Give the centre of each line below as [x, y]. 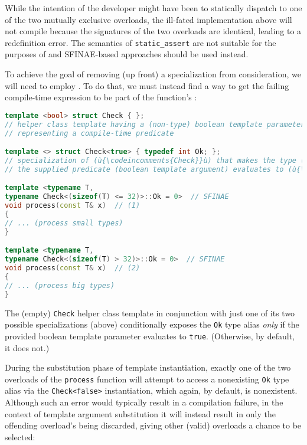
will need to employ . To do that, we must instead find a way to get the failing [147, 85]
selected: [20, 436]
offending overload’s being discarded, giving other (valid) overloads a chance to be [153, 425]
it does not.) [27, 347]
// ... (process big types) [60, 285]
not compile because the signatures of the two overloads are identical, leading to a [153, 31]
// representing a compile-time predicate [89, 133]
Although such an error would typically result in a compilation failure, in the [144, 402]
